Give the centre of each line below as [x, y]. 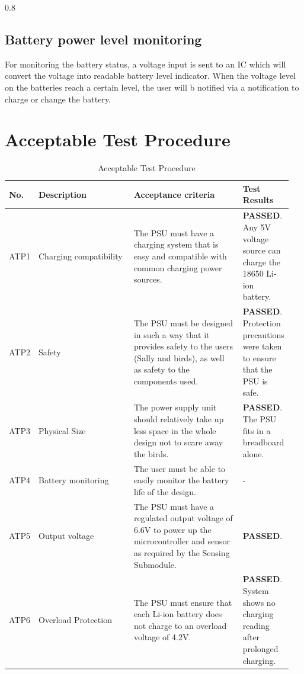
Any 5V [257, 227]
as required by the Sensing [182, 552]
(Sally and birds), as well [179, 357]
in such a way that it [172, 334]
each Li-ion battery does [178, 614]
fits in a [257, 430]
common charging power [178, 267]
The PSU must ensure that [183, 602]
